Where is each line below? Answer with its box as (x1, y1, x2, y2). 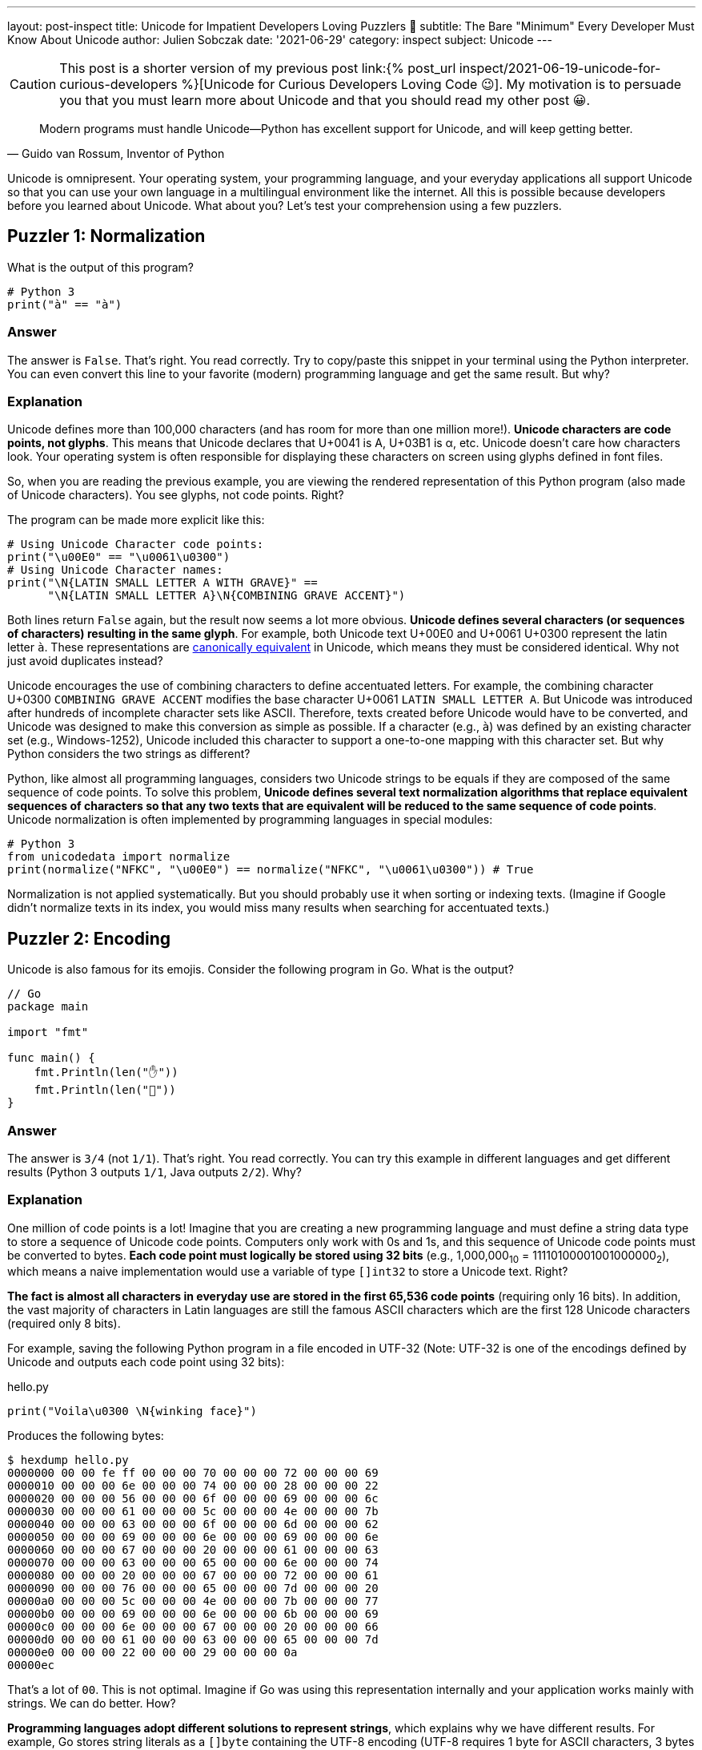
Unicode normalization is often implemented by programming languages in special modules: (7, 812, 493, 827)
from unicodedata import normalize (7, 850, 231, 864)
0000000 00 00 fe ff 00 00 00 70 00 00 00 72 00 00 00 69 (7, 1466, 379, 1480)
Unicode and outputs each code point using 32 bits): (7, 1355, 285, 1369)
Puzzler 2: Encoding (7, 928, 171, 949)
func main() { (7, 1051, 95, 1065)
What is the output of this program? (7, 260, 194, 274)
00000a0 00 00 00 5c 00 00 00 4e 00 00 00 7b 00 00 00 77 (7, 1595, 379, 1608)
